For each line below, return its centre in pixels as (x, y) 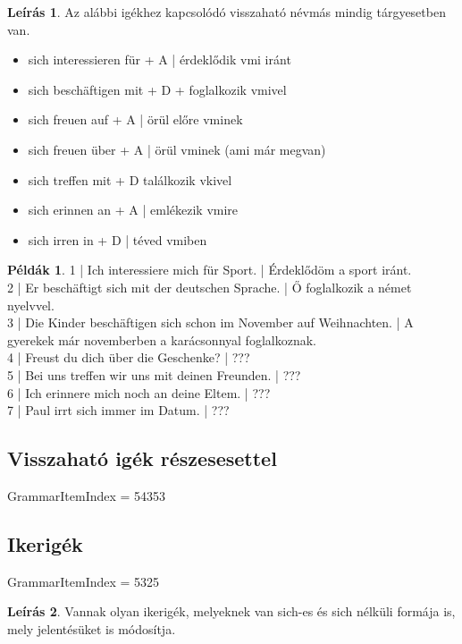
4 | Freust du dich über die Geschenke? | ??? (129, 357)
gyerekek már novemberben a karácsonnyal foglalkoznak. (162, 339)
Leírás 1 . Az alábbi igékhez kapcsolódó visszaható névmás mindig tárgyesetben (227, 12)
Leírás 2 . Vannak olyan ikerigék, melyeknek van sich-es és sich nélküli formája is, (231, 611)
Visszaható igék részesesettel (142, 458)
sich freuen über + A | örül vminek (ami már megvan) (177, 149)
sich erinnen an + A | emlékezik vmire (133, 210)
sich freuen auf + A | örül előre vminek (135, 119)
